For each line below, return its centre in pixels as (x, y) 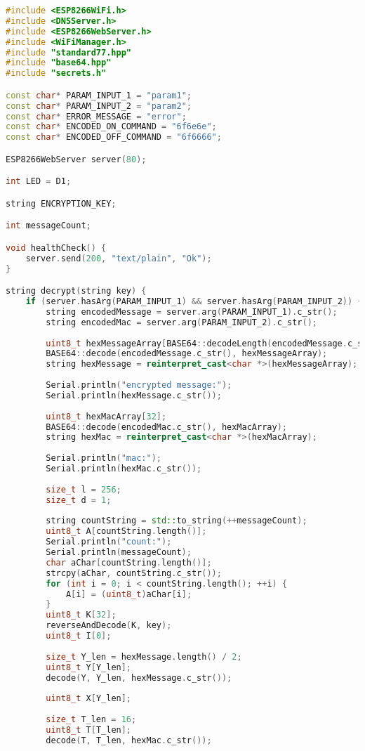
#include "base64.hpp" (59, 63)
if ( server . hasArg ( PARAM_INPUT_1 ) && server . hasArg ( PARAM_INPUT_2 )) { (194, 302)
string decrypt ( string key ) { (76, 291)
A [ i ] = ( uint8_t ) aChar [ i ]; (129, 594)
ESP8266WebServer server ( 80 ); (76, 159)
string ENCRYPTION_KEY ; (61, 203)
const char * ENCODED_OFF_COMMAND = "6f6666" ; (114, 137)
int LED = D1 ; (39, 182)
